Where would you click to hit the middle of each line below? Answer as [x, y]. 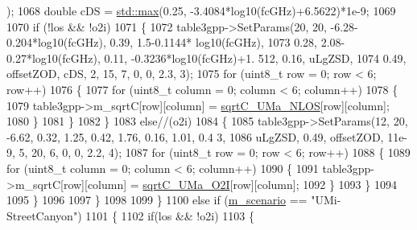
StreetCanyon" [42, 215]
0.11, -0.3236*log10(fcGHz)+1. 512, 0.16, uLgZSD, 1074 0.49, [255, 57]
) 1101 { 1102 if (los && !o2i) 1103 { [166, 215]
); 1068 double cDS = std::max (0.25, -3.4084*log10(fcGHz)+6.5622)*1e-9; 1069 [201, 10]
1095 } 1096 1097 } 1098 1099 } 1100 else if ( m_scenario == [157, 200]
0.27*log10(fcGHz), [54, 57]
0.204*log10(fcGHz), [56, 42]
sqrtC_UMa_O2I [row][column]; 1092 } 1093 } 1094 [270, 184]
